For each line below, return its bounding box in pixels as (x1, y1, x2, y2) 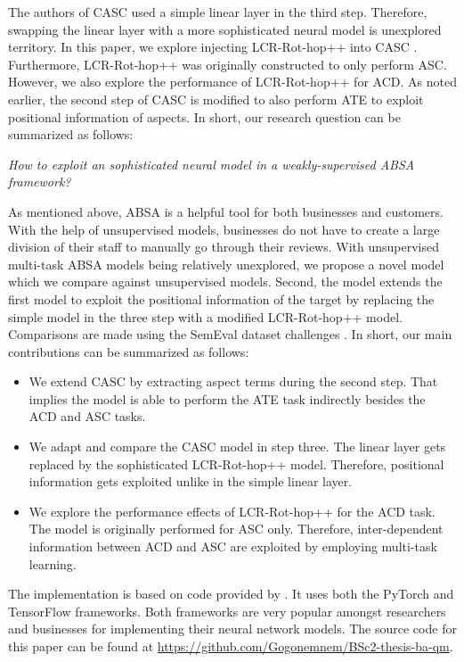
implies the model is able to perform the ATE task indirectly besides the (28, 389, 426, 408)
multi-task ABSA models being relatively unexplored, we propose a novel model (8, 254, 444, 273)
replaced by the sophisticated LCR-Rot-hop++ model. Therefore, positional (28, 454, 444, 473)
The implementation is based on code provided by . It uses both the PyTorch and (8, 584, 454, 603)
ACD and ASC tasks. (28, 407, 146, 426)
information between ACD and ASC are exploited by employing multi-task (28, 537, 437, 556)
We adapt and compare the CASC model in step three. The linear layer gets (28, 437, 446, 456)
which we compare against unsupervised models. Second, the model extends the (8, 272, 443, 291)
